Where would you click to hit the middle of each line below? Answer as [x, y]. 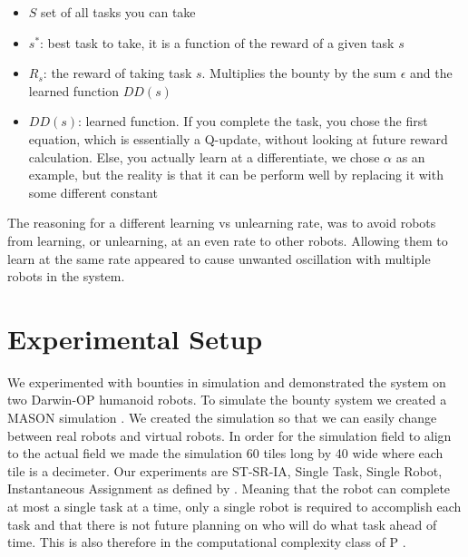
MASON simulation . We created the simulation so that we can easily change [222, 418]
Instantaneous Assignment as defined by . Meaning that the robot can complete [229, 489]
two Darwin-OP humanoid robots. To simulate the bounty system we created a [227, 400]
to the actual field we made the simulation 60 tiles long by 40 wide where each [225, 453]
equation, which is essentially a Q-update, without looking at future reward [238, 138]
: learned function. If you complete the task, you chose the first [253, 121]
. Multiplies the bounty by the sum [299, 73]
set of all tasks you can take [118, 12]
